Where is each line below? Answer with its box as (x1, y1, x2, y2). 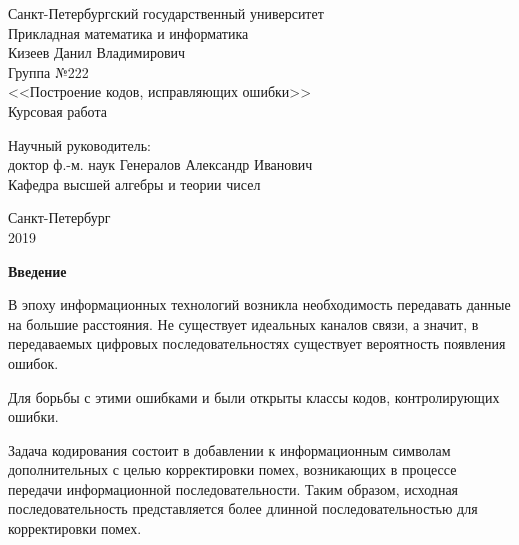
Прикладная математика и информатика (8, 22, 249, 43)
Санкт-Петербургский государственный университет (8, 3, 324, 23)
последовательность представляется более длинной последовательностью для (8, 498, 478, 519)
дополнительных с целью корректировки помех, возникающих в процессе (8, 459, 457, 480)
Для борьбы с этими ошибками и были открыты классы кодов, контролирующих (8, 386, 500, 407)
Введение (8, 260, 67, 281)
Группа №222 (8, 61, 89, 82)
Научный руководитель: (8, 134, 151, 155)
